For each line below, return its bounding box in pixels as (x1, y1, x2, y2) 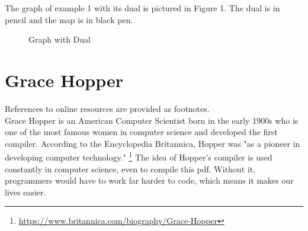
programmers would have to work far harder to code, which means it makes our (5, 174, 294, 187)
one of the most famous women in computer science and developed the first (5, 126, 278, 138)
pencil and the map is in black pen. (5, 13, 133, 25)
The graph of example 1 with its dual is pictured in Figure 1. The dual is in (5, 2, 280, 14)
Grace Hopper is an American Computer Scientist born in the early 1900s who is (5, 114, 299, 126)
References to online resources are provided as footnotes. (5, 102, 210, 114)
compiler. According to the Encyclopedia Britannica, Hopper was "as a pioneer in (5, 137, 300, 149)
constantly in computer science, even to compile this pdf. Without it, (5, 162, 255, 175)
